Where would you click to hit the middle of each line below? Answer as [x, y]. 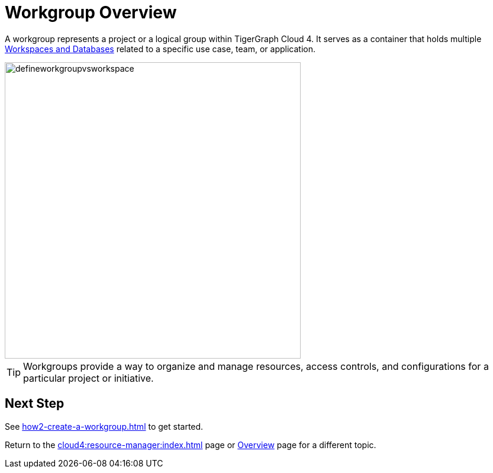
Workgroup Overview [91, 12]
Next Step [35, 404]
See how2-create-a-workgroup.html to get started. [104, 426]
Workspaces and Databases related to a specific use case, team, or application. [160, 49]
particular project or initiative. [88, 378]
